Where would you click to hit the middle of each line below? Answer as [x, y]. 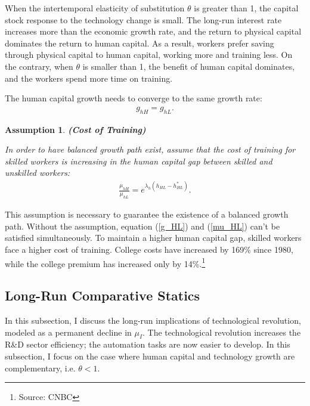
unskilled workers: [38, 173]
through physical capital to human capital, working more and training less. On [149, 55]
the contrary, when [39, 66]
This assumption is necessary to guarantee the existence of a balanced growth [147, 214]
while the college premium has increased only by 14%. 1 [105, 262]
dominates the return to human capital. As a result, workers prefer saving [139, 43]
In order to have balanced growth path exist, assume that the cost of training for [150, 149]
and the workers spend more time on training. [89, 78]
